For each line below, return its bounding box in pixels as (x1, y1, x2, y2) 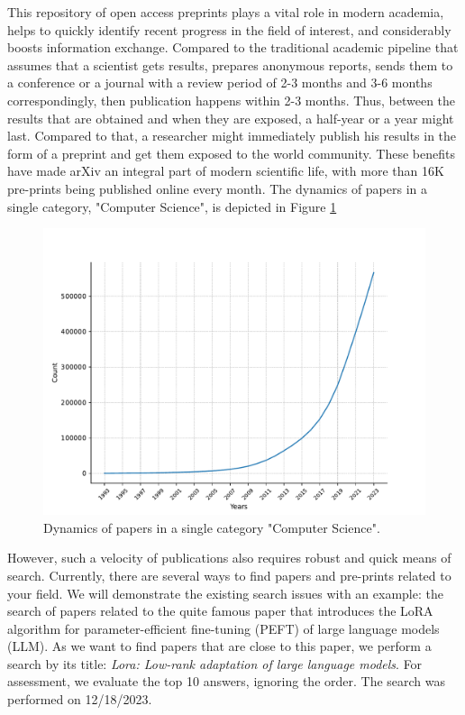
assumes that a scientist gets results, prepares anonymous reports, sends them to (7, 55, 453, 74)
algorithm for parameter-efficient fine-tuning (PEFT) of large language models (7, 619, 440, 637)
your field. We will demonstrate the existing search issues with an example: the (7, 583, 443, 602)
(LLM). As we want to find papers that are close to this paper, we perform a (7, 637, 432, 655)
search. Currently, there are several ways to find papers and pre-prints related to (7, 565, 451, 584)
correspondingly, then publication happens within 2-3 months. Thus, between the (7, 90, 456, 109)
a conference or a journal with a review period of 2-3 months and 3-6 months (7, 73, 433, 92)
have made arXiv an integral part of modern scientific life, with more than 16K (7, 161, 444, 180)
